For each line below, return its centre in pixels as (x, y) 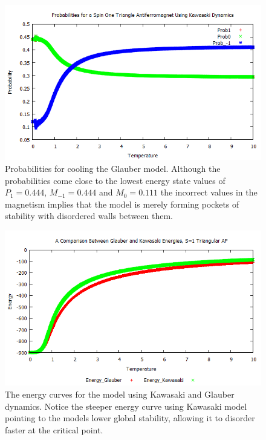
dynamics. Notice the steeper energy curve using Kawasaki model (126, 406)
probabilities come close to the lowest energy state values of (115, 180)
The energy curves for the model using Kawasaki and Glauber (120, 394)
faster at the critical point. (54, 429)
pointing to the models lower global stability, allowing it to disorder (130, 418)
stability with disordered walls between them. (89, 216)
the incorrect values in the (209, 192)
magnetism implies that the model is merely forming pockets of (122, 204)
